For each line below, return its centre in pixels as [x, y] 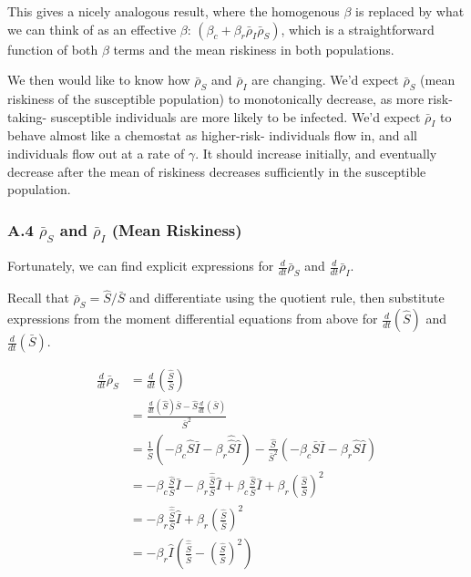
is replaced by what [410, 11]
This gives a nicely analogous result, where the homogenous [174, 11]
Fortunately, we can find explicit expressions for [141, 266]
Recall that [38, 298]
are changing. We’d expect [325, 80]
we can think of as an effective [92, 29]
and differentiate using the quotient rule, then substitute [287, 298]
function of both [53, 49]
